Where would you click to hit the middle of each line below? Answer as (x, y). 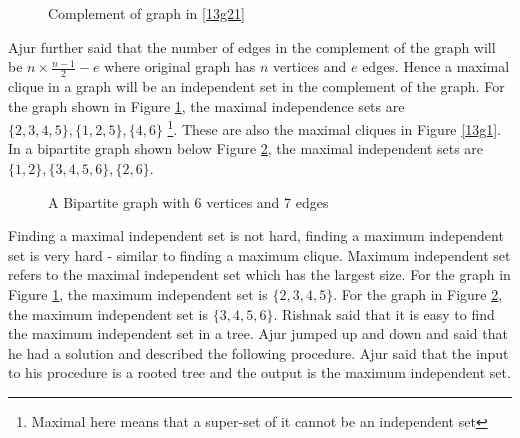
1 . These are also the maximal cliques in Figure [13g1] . (334, 127)
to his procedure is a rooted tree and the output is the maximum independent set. (259, 372)
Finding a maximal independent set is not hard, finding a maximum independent (256, 235)
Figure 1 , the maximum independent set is (138, 294)
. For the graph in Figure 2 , (418, 294)
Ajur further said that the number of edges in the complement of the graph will (252, 46)
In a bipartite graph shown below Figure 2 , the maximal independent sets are (246, 148)
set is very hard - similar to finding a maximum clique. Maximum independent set (259, 254)
